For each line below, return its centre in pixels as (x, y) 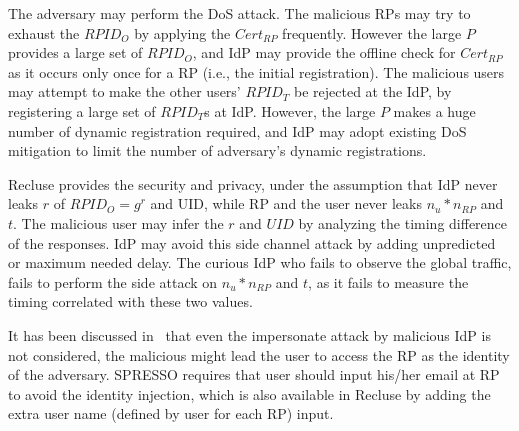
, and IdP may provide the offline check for (324, 52)
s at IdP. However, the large (290, 110)
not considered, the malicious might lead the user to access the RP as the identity (259, 354)
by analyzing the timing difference (403, 222)
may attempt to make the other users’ (124, 91)
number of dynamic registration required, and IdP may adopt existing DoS (237, 130)
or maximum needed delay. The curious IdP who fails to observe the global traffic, (260, 262)
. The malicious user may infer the (118, 222)
